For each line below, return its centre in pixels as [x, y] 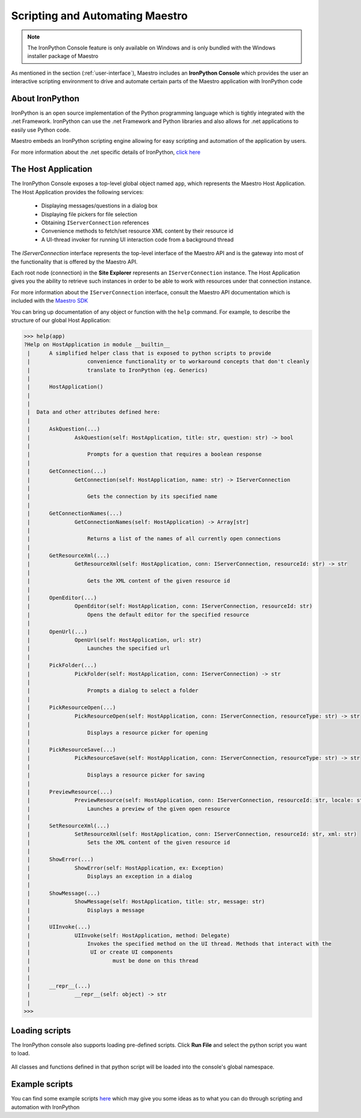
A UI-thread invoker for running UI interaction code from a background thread [137, 239]
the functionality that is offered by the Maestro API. [74, 262]
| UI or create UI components [100, 952]
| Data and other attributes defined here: [94, 412]
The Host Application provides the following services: [77, 192]
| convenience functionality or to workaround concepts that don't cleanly [168, 362]
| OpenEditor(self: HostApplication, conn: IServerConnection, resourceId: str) [170, 606]
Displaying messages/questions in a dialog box [99, 206]
